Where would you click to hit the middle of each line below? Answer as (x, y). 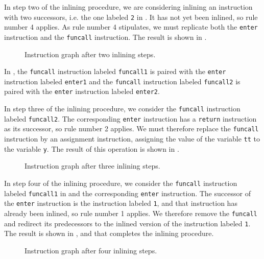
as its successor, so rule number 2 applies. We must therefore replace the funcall (131, 128)
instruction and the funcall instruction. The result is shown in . (105, 37)
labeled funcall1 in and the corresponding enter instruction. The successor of (127, 193)
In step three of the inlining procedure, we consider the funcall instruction (122, 109)
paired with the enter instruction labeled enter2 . (82, 91)
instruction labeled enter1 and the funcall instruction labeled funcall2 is (122, 81)
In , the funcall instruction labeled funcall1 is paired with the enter (115, 71)
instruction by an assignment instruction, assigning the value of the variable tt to (132, 139)
